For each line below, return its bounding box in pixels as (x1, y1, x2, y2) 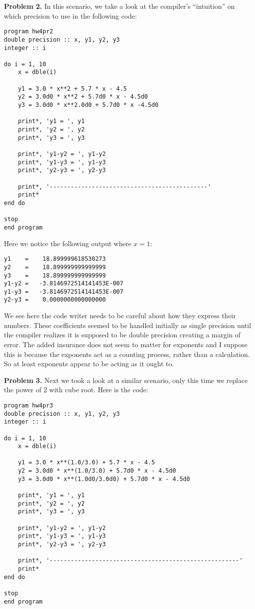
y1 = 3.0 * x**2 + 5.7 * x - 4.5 (18, 85, 127, 92)
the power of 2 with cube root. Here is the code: (4, 384, 149, 395)
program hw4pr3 (4, 402, 53, 409)
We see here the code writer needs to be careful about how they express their (4, 310, 236, 321)
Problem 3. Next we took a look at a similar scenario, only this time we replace (4, 375, 248, 385)
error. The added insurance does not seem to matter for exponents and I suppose (4, 339, 248, 349)
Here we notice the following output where (4, 238, 131, 248)
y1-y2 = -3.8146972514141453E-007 (4, 280, 124, 287)
